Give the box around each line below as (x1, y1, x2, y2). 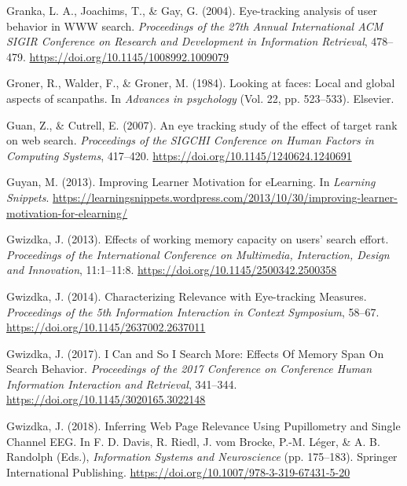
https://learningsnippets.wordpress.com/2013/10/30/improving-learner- (53, 188, 398, 205)
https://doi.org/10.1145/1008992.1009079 (29, 48, 229, 64)
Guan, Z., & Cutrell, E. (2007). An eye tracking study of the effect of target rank (6, 116, 398, 133)
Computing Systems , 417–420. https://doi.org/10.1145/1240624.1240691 (6, 147, 352, 163)
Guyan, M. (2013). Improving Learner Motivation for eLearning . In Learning (6, 174, 376, 190)
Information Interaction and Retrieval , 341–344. (6, 375, 237, 392)
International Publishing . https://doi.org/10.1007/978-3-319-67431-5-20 (6, 463, 350, 480)
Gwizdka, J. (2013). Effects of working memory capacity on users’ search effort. (6, 231, 389, 247)
